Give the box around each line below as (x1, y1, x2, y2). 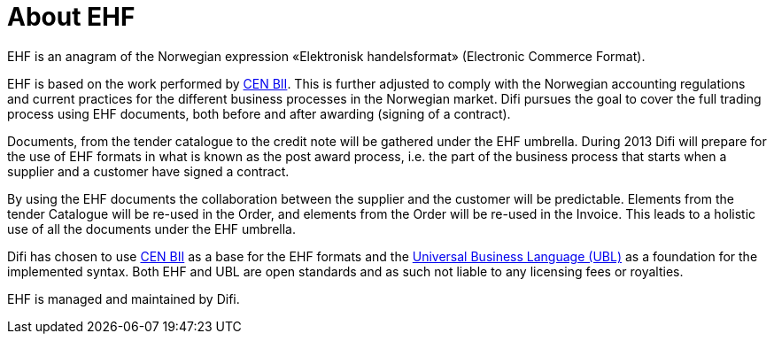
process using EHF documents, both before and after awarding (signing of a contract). (7, 105, 511, 121)
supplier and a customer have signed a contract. (7, 163, 290, 179)
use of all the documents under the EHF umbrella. (7, 221, 296, 236)
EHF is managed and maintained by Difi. (7, 291, 240, 306)
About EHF (7, 2, 135, 32)
